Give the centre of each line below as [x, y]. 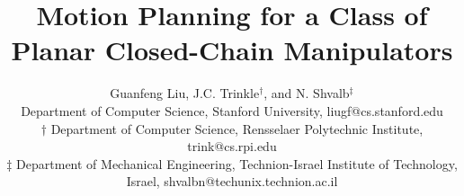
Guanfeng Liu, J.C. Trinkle [185, 93]
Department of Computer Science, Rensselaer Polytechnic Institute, [237, 128]
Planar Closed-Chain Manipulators [232, 50]
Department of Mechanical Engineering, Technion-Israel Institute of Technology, [237, 163]
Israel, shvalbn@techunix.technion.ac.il [232, 181]
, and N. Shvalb [307, 93]
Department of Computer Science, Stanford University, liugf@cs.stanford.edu [232, 110]
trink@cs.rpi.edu [232, 146]
